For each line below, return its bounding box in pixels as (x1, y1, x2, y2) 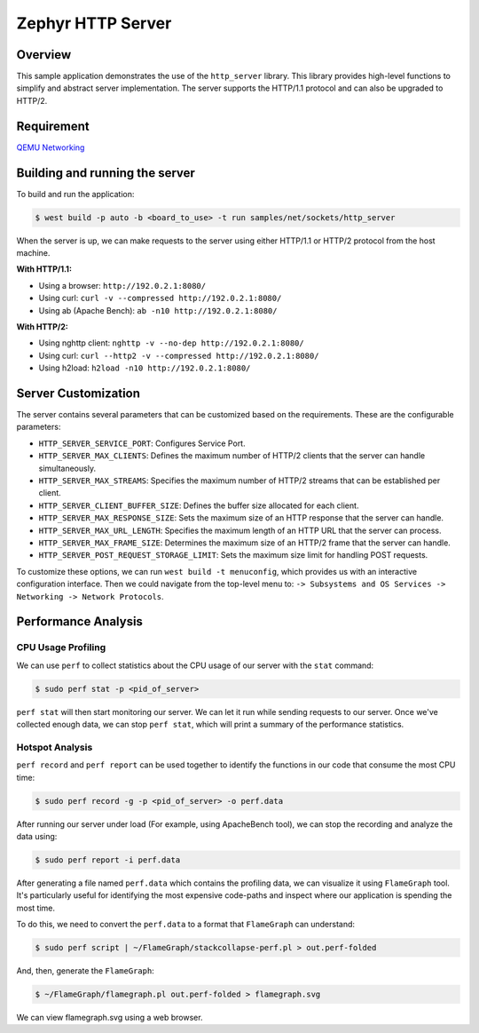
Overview (16, 47, 72, 62)
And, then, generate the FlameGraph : (16, 965, 154, 976)
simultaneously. (38, 463, 97, 473)
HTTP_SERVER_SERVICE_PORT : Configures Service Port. (38, 438, 246, 449)
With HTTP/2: (16, 321, 68, 332)
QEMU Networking (16, 142, 85, 153)
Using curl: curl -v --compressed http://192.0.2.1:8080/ (38, 293, 282, 304)
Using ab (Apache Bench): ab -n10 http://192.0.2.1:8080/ (38, 305, 278, 315)
